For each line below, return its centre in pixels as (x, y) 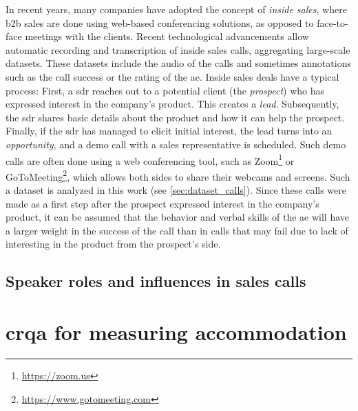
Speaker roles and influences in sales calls (156, 281)
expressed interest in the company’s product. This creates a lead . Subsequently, (172, 104)
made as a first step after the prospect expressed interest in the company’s (162, 203)
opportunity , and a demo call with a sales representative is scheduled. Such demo (176, 144)
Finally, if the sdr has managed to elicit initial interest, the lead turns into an (169, 131)
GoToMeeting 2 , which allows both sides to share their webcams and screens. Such (178, 175)
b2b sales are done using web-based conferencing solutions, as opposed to (160, 22)
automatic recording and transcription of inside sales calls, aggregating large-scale (178, 49)
